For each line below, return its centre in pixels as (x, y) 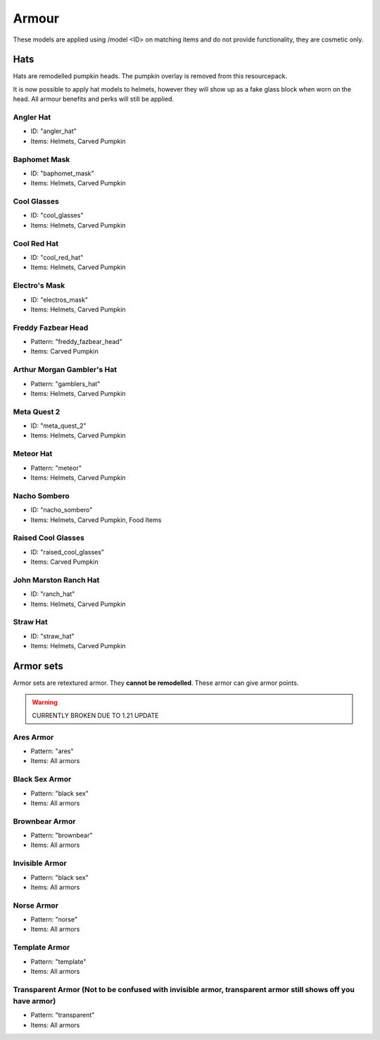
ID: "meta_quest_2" (59, 426)
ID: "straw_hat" (53, 636)
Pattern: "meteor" (56, 468)
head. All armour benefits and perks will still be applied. (94, 99)
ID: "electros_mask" (59, 299)
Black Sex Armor (42, 779)
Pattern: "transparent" (63, 1015)
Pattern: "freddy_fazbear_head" (76, 342)
